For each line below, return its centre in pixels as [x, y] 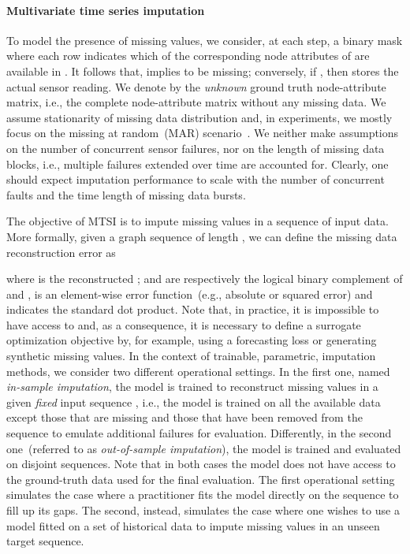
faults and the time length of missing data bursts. [126, 194]
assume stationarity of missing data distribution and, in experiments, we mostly [199, 117]
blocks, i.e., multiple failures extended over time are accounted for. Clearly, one [198, 164]
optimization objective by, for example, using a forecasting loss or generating [192, 340]
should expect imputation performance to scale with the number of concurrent [196, 179]
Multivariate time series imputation [106, 10]
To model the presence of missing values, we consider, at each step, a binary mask [205, 40]
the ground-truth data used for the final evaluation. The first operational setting [201, 479]
